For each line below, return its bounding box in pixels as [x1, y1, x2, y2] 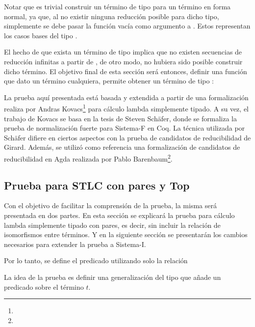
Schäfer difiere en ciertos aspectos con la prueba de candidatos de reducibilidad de [4, 132, 251, 142]
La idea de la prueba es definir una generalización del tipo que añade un [4, 272, 221, 282]
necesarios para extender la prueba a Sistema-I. [4, 239, 146, 249]
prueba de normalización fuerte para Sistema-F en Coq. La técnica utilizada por [4, 123, 245, 133]
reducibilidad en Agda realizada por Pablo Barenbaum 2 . [4, 152, 173, 163]
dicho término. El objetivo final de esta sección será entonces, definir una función [4, 66, 247, 76]
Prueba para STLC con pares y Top [4, 177, 190, 192]
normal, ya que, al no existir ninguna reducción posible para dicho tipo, [4, 11, 219, 21]
